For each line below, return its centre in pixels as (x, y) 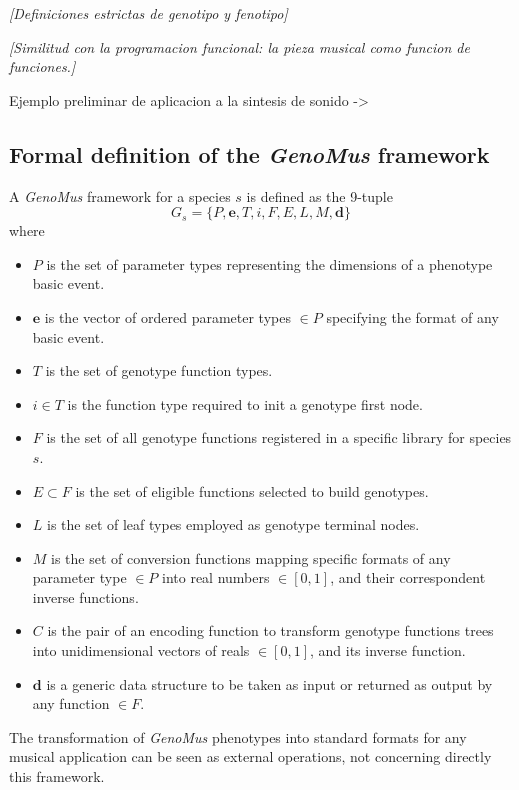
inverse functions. (85, 596)
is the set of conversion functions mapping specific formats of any (251, 557)
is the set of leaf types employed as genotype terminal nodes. (233, 524)
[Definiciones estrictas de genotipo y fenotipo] (148, 13)
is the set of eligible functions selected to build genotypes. (252, 490)
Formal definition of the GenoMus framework (249, 153)
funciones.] (42, 66)
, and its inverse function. (387, 650)
